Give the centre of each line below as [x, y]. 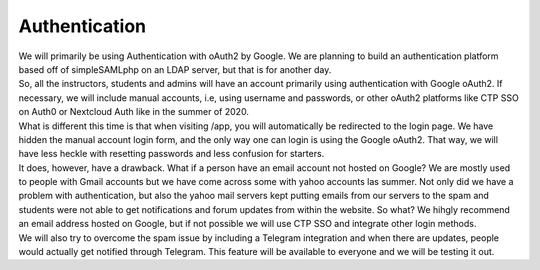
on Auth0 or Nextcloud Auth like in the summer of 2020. [134, 112]
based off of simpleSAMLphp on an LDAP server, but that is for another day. [175, 69]
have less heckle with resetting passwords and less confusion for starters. [171, 154]
